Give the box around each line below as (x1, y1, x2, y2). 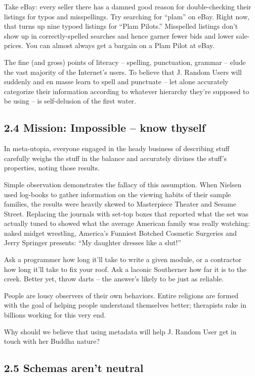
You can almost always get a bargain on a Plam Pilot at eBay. (25, 40, 214, 51)
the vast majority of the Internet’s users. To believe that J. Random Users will (4, 66, 242, 77)
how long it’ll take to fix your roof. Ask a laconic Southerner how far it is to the (4, 264, 247, 274)
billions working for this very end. (4, 310, 106, 320)
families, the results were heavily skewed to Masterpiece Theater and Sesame (4, 199, 236, 209)
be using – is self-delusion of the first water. (4, 96, 136, 106)
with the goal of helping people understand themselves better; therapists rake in (4, 300, 247, 310)
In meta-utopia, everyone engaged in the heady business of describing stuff (4, 143, 230, 154)
